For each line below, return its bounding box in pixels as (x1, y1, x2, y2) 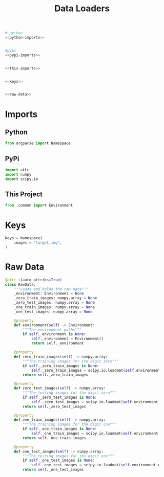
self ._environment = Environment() (31, 336, 104, 341)
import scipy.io (5, 177, 38, 182)
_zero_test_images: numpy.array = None (14, 300, 95, 305)
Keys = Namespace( (5, 236, 42, 241)
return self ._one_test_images (22, 467, 84, 472)
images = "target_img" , (14, 240, 62, 245)
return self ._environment (31, 341, 84, 346)
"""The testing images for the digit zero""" (22, 390, 117, 395)
